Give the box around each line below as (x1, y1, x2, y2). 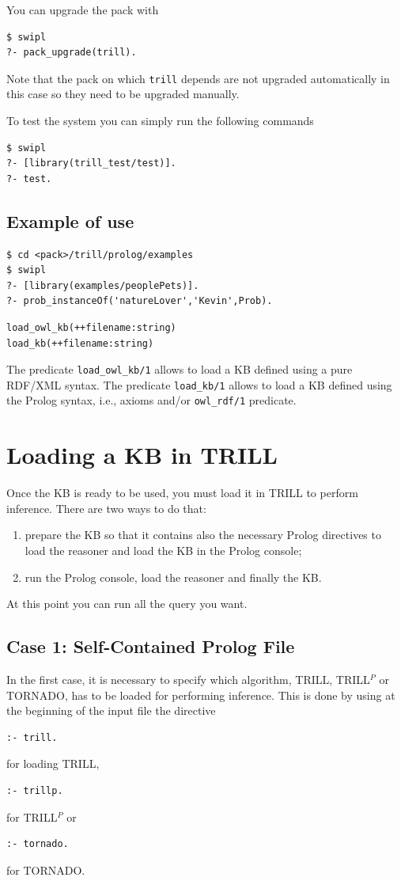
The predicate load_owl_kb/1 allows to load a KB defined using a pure (6, 361, 353, 378)
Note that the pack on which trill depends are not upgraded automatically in (6, 70, 390, 86)
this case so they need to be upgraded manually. (6, 85, 240, 102)
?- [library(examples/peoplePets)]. (6, 279, 199, 291)
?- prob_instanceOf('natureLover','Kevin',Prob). (6, 295, 273, 307)
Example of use (6, 208, 134, 233)
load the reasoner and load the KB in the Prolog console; (25, 542, 302, 559)
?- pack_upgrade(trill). (6, 47, 137, 59)
